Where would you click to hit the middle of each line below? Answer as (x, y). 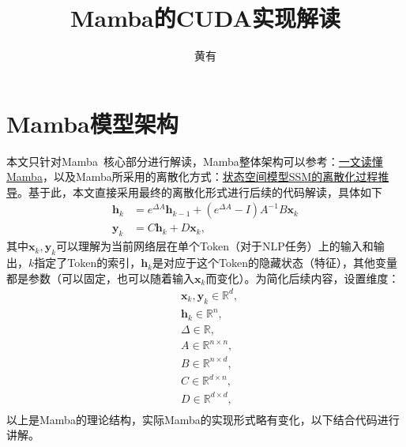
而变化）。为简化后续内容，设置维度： (303, 278)
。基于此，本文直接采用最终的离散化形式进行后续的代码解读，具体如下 (200, 192)
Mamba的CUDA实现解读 (205, 18)
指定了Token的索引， (88, 263)
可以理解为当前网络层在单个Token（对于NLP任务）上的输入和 (215, 246)
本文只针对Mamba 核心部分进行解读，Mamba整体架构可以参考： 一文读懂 (195, 161)
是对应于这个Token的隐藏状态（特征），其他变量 (275, 263)
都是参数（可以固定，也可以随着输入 (100, 278)
